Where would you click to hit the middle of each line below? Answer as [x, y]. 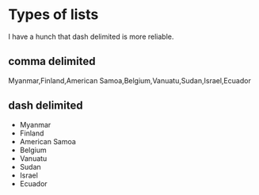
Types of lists [53, 15]
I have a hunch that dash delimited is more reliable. [91, 36]
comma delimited [52, 61]
